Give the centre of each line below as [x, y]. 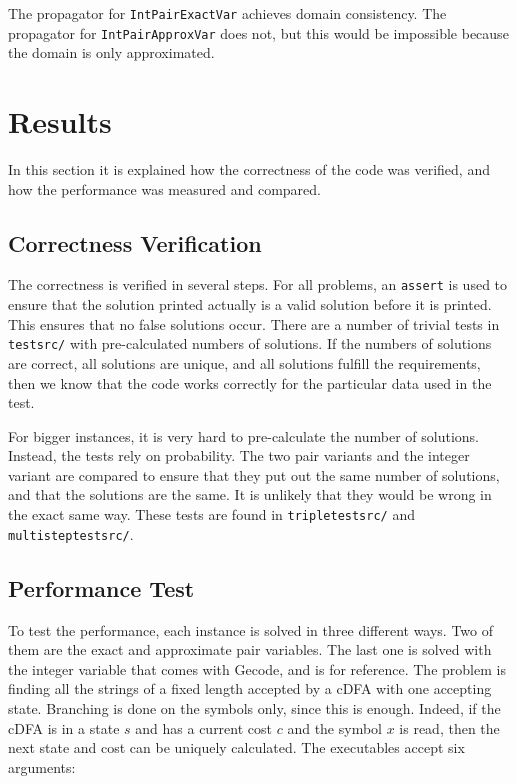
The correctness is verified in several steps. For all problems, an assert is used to [258, 284]
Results [60, 121]
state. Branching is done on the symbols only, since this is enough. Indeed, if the [254, 707]
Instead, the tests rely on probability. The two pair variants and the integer [239, 455]
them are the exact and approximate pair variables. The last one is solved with [250, 649]
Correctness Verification [135, 242]
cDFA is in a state [64, 727]
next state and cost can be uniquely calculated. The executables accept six [236, 747]
